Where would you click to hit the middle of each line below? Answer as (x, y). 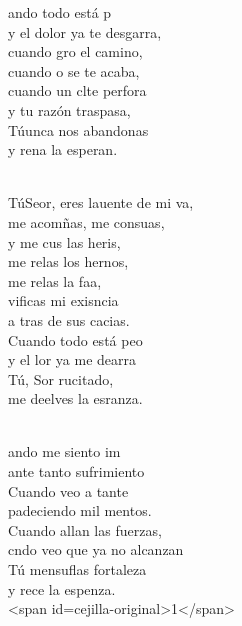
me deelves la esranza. (75, 398)
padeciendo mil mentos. (80, 510)
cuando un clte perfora (77, 90)
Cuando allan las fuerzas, (85, 529)
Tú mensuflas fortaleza (77, 569)
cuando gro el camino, (75, 51)
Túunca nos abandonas (78, 129)
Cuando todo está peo (75, 339)
